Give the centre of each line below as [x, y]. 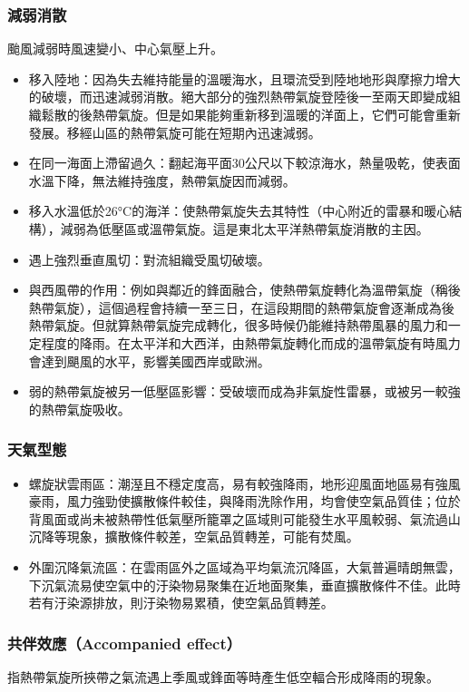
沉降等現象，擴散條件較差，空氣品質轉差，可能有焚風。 [194, 536]
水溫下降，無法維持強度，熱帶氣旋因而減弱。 [162, 180]
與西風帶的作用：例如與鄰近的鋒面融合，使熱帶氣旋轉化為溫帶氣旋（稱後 [244, 290]
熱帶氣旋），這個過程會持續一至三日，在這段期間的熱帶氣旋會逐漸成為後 [241, 307]
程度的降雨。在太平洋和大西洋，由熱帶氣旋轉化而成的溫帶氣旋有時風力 [251, 342]
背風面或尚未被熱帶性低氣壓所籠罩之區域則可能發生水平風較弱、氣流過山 [244, 518]
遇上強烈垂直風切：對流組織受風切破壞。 [149, 259]
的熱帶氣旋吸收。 [79, 409]
